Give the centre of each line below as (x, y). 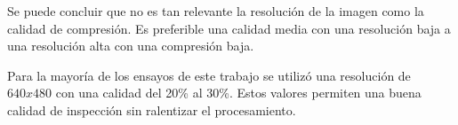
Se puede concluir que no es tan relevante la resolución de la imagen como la (216, 11)
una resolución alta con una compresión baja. (131, 46)
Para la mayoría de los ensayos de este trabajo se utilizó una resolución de (209, 75)
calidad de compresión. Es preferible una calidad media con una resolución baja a (229, 28)
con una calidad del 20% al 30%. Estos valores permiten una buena (238, 93)
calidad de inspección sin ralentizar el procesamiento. (152, 109)
